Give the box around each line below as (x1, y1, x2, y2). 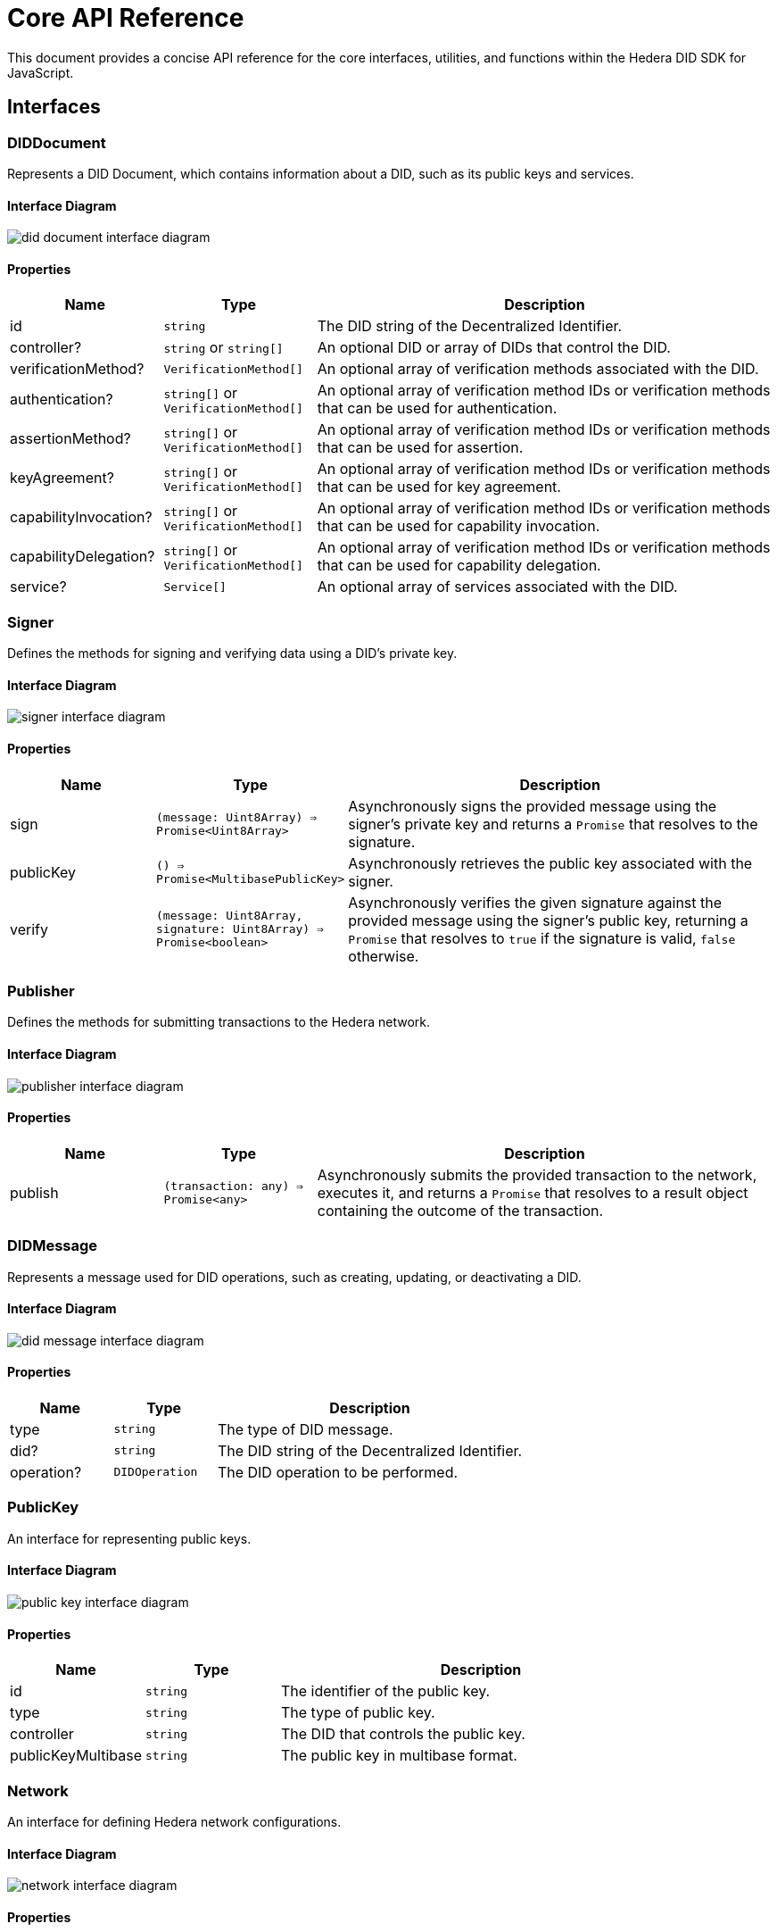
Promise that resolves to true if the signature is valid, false (348, 929, 736, 947)
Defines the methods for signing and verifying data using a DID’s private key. (7, 645, 458, 662)
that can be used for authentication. (317, 399, 558, 418)
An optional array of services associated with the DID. (317, 578, 678, 596)
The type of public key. (281, 1703, 435, 1722)
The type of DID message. (217, 1420, 393, 1438)
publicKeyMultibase (10, 1746, 142, 1765)
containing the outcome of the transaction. (317, 1201, 604, 1220)
